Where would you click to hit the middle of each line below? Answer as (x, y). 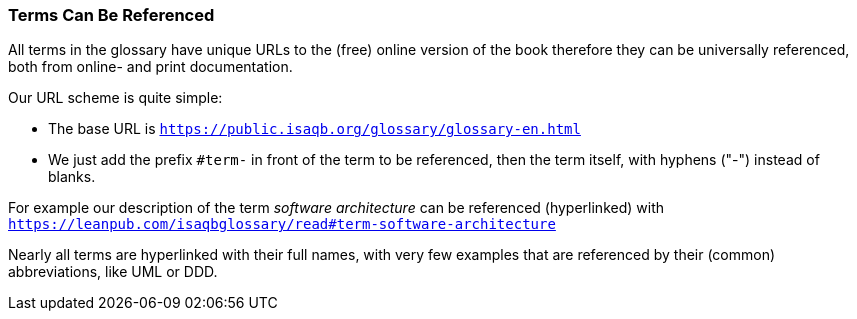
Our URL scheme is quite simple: (115, 98)
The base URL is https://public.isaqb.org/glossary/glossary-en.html (314, 129)
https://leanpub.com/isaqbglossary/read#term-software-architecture (282, 224)
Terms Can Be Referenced (111, 15)
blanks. (72, 177)
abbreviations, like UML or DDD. (113, 272)
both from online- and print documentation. (150, 67)
